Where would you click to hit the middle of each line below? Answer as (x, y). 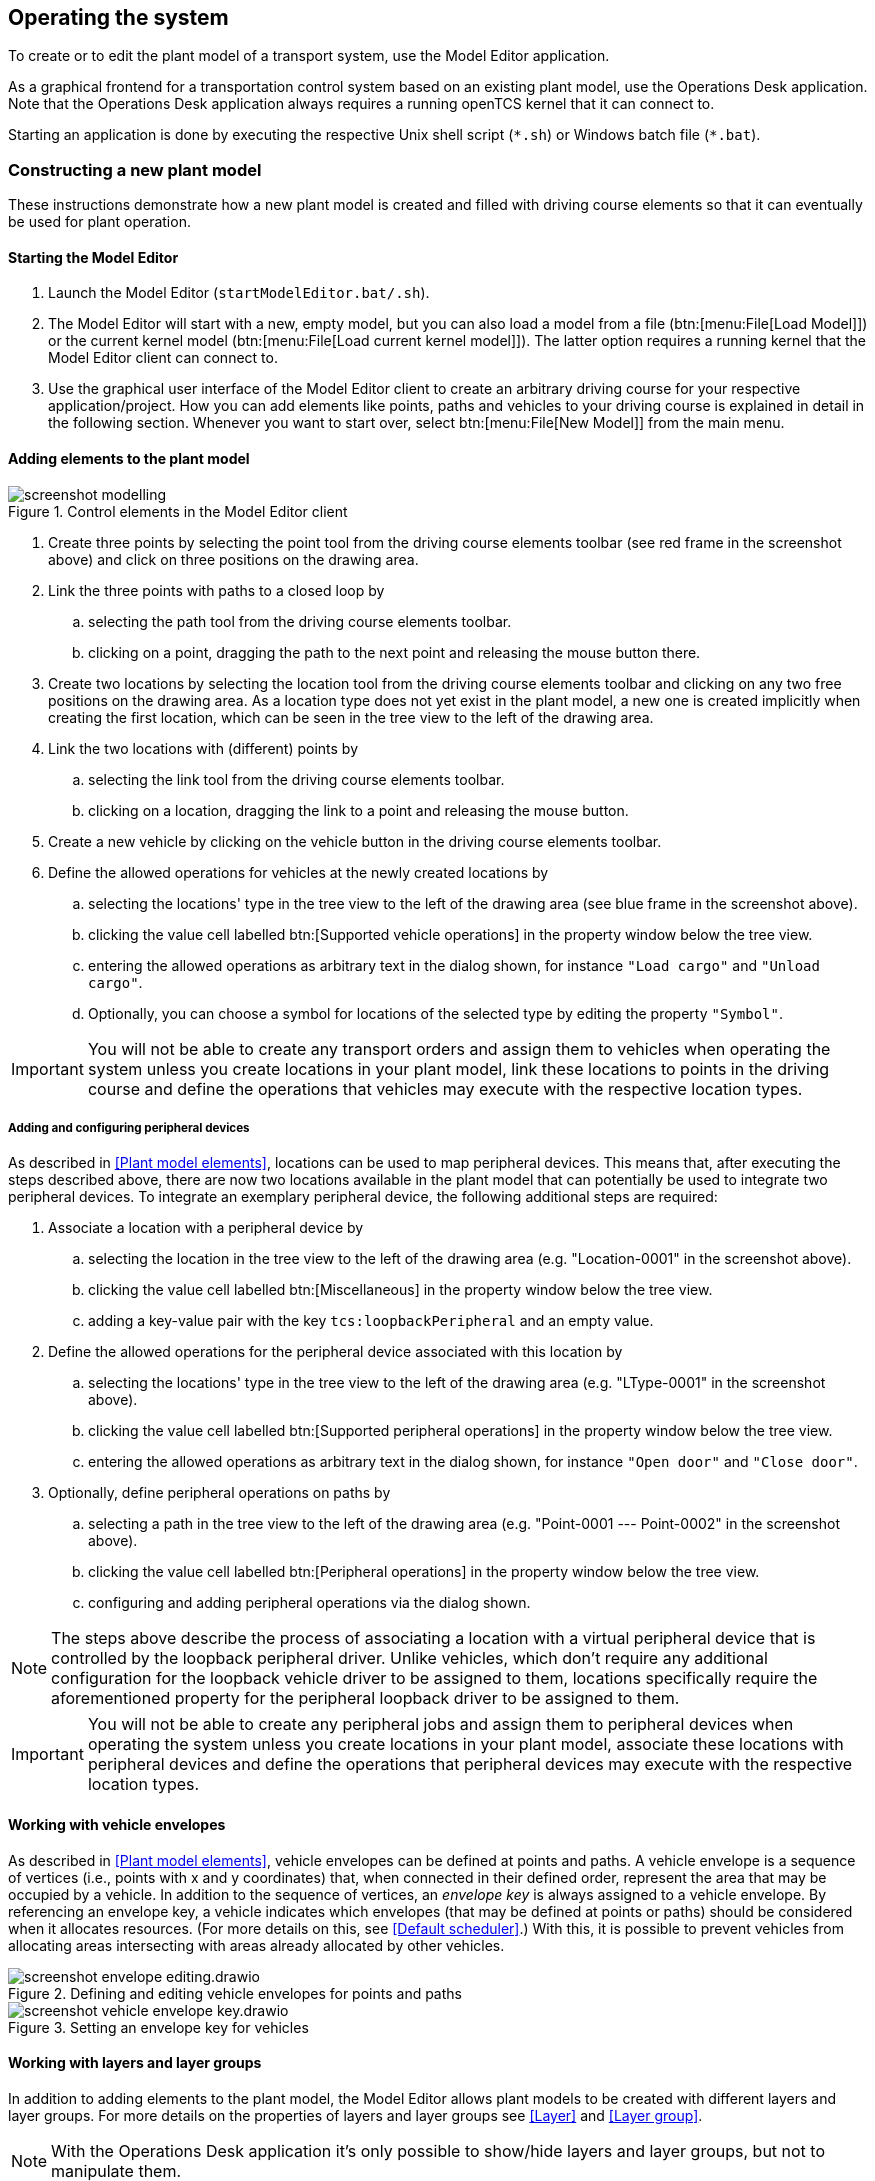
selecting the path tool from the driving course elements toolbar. (300, 621)
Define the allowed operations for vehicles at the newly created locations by (298, 872)
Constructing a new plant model (135, 169)
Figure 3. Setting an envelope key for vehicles (158, 2027)
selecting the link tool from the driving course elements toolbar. (296, 779)
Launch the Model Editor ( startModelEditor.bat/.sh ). (239, 293)
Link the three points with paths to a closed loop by (216, 590)
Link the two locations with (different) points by (203, 748)
